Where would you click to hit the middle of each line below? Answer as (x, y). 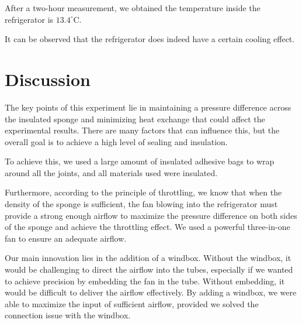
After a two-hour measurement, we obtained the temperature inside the (133, 8)
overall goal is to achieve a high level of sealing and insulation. (116, 141)
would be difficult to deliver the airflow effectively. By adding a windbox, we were (151, 292)
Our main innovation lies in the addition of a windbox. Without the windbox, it (148, 258)
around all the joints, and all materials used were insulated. (111, 172)
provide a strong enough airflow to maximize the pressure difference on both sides (151, 215)
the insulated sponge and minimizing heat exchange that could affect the (135, 118)
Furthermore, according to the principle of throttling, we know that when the (143, 192)
